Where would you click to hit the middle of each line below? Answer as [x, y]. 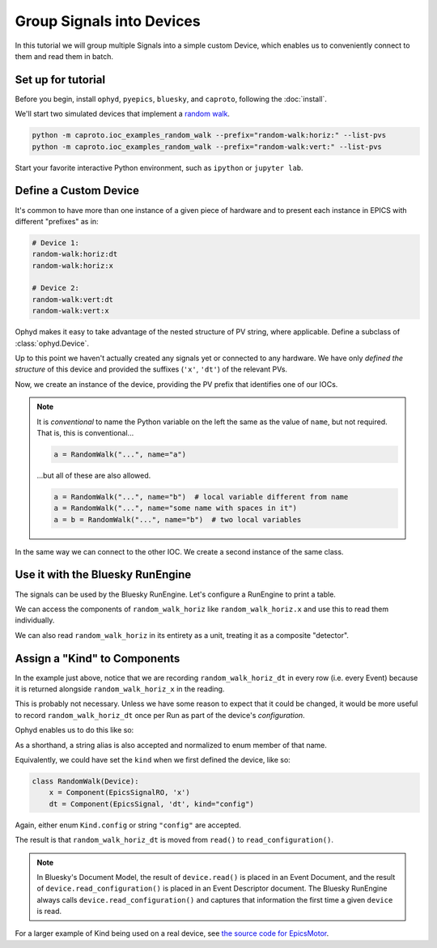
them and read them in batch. [64, 56]
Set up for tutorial [60, 80]
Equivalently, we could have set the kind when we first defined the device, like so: [153, 759]
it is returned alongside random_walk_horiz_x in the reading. [120, 689]
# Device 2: [56, 288]
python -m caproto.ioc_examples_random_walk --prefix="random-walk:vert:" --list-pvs [207, 147]
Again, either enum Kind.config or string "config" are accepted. [128, 825]
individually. [35, 620]
